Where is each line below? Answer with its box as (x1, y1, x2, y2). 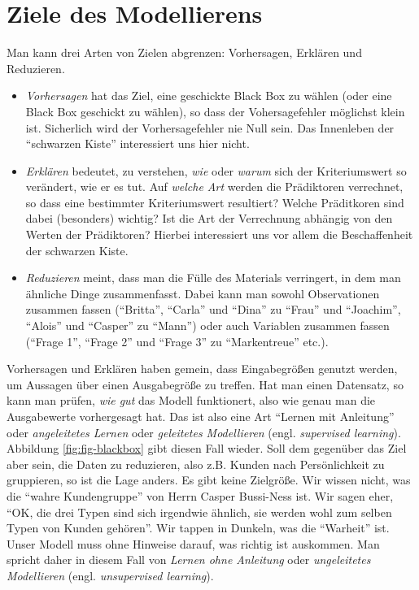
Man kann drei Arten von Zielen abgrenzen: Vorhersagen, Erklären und (7, 44, 362, 61)
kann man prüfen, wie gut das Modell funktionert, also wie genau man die (7, 392, 376, 409)
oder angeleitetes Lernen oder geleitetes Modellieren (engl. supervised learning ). (7, 423, 401, 440)
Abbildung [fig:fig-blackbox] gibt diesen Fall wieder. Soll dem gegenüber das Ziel (7, 440, 407, 457)
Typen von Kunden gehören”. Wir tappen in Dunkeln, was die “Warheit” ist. (7, 519, 390, 536)
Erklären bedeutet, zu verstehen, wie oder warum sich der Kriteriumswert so (25, 162, 407, 179)
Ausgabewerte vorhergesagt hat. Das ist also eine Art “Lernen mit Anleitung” (7, 408, 395, 424)
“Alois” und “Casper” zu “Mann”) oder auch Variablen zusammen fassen (25, 317, 390, 334)
